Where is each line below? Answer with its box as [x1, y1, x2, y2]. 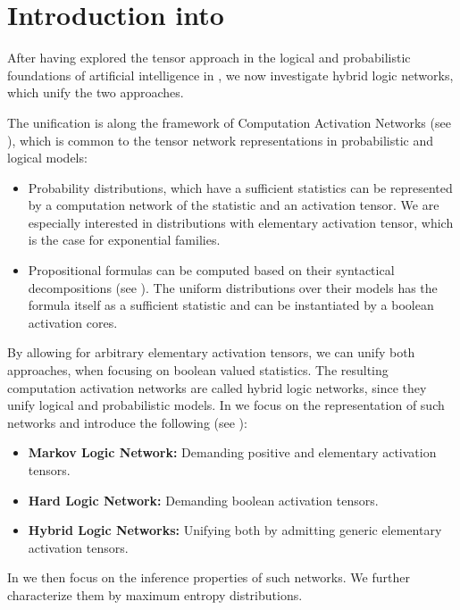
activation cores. [28, 313, 118, 331]
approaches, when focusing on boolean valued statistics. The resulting [7, 361, 389, 380]
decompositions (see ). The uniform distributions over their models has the [28, 278, 438, 297]
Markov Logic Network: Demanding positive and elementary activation [28, 443, 437, 462]
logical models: [7, 148, 88, 167]
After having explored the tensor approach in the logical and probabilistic [7, 48, 411, 67]
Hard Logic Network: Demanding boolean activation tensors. [28, 490, 379, 509]
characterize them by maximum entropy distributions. [7, 585, 303, 604]
